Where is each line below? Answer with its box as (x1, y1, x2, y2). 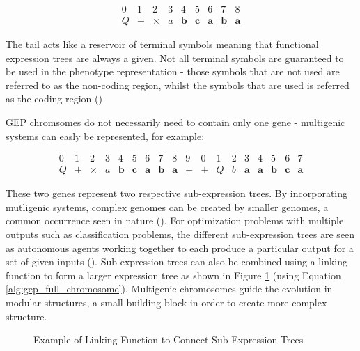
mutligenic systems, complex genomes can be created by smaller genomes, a (6, 199, 329, 214)
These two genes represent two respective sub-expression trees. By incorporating (6, 186, 348, 201)
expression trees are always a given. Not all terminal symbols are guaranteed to (6, 50, 344, 65)
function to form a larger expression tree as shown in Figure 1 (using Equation (6, 267, 341, 282)
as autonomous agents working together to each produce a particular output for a (6, 240, 354, 255)
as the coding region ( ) (6, 91, 102, 106)
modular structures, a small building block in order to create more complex (6, 295, 327, 310)
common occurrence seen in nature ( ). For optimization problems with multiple (6, 213, 344, 228)
